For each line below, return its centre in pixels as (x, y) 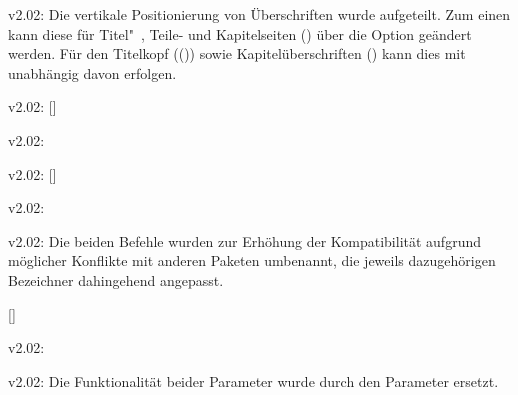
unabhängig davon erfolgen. (92, 72)
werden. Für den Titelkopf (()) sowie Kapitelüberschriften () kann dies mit (237, 53)
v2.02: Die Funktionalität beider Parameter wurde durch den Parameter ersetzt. (253, 380)
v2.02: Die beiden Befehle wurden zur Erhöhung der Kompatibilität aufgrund (244, 240)
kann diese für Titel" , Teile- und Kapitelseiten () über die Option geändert (240, 33)
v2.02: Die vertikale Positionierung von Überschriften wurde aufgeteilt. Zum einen (259, 14)
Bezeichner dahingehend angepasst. (116, 279)
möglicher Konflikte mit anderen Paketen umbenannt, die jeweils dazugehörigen (252, 260)
